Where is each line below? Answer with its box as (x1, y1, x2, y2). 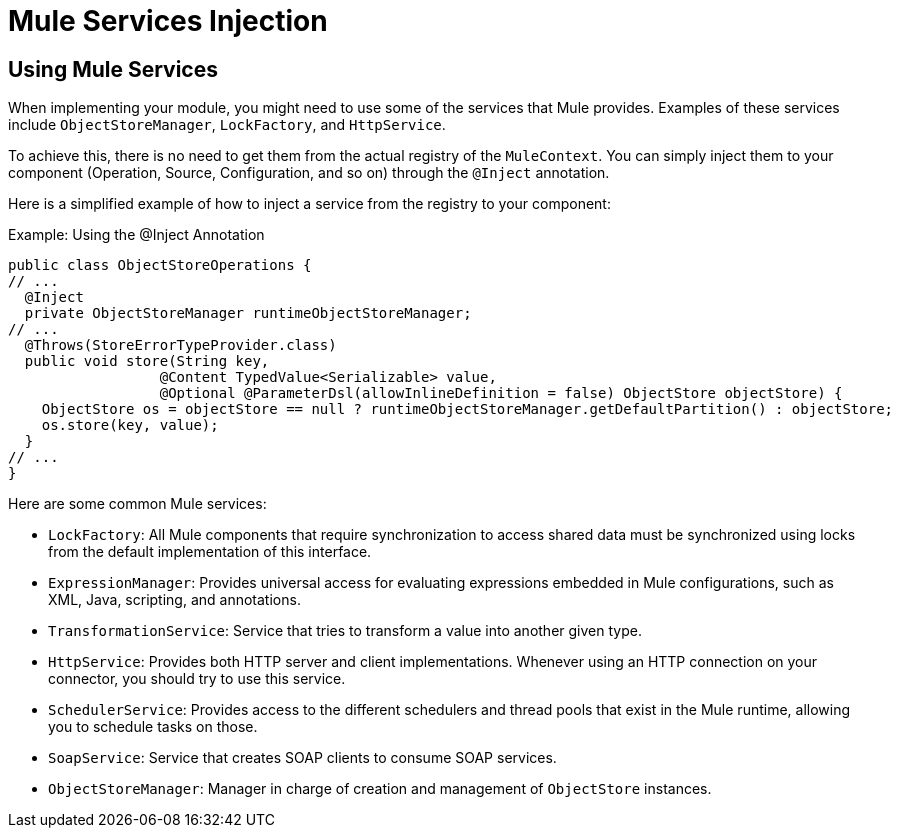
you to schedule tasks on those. (48, 718, 258, 736)
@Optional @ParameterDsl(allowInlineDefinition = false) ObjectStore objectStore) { (159, 385, 843, 402)
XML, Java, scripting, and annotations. (48, 591, 301, 609)
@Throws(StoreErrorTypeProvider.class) (24, 337, 337, 354)
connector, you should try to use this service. (48, 670, 346, 688)
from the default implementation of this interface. (48, 543, 372, 561)
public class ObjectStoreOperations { (8, 257, 312, 274)
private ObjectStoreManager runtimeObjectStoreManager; (24, 305, 472, 322)
